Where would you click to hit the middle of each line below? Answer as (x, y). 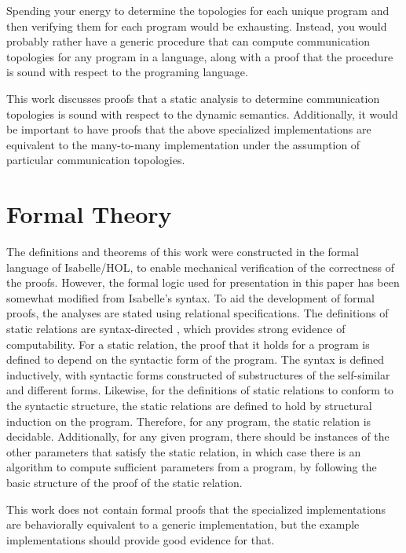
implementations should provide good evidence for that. (141, 539)
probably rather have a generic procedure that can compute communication (188, 41)
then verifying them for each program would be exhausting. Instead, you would (197, 26)
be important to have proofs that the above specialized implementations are (189, 129)
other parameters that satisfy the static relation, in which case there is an (184, 451)
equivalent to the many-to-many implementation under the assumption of (183, 144)
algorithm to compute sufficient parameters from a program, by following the (192, 467)
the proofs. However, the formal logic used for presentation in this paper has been (203, 282)
